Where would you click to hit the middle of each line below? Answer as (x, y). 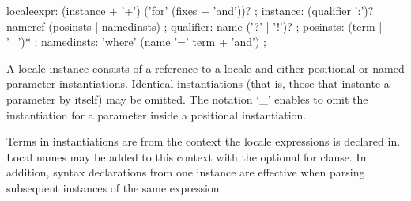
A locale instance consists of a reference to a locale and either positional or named (205, 68)
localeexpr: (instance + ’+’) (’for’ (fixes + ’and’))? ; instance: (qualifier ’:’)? (190, 10)
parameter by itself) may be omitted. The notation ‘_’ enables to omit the (187, 99)
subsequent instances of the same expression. (115, 187)
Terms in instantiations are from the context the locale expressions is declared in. (204, 141)
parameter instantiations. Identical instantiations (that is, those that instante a (198, 83)
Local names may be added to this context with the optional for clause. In (187, 156)
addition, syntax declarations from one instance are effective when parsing (186, 172)
